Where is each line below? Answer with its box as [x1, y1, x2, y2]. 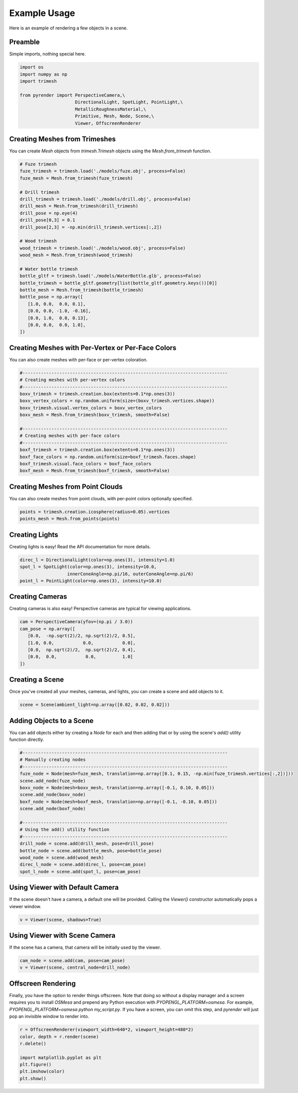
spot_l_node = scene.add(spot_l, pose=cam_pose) [19, 869, 141, 874]
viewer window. [9, 903, 42, 909]
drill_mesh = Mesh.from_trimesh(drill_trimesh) [19, 203, 138, 209]
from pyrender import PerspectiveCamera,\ [19, 92, 125, 98]
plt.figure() [19, 1062, 52, 1068]
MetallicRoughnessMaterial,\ [75, 106, 147, 112]
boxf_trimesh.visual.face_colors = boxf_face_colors [19, 461, 152, 466]
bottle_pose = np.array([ [19, 294, 83, 300]
